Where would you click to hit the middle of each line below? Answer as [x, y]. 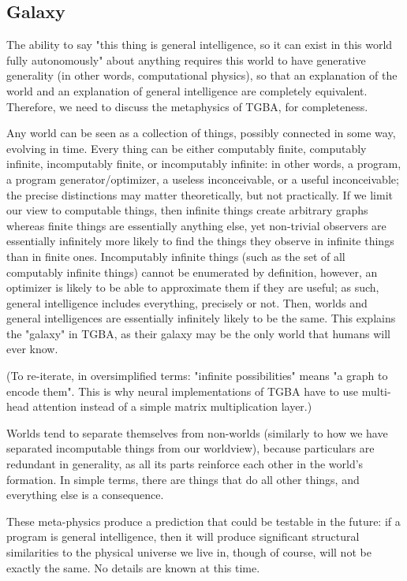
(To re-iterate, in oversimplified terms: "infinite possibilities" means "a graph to [197, 376]
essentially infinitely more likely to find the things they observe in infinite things [200, 241]
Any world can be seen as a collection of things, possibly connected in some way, [201, 133]
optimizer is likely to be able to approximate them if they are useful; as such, [193, 287]
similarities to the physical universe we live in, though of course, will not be [189, 552]
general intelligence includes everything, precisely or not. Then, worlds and [187, 302]
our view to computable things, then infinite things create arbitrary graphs [187, 210]
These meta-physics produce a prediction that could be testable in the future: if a [203, 521]
